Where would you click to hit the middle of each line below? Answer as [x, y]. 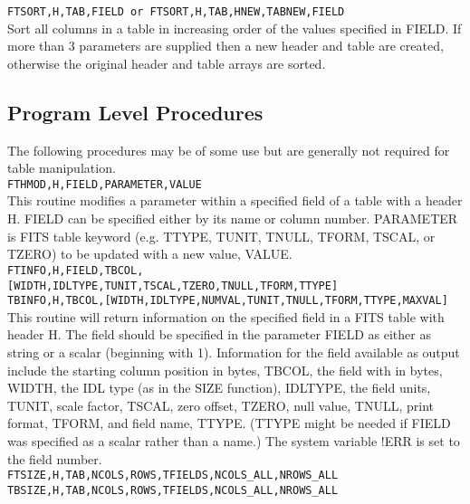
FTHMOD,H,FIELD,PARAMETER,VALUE [105, 184]
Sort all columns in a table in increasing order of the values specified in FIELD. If [235, 28]
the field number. [55, 458]
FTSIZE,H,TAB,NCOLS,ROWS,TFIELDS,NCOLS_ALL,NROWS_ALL [173, 475]
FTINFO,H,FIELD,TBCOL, [76, 270]
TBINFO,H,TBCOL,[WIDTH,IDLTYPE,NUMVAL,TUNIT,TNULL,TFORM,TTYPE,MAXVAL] [228, 301]
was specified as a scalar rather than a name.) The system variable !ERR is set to [234, 440]
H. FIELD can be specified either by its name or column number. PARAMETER [233, 219]
